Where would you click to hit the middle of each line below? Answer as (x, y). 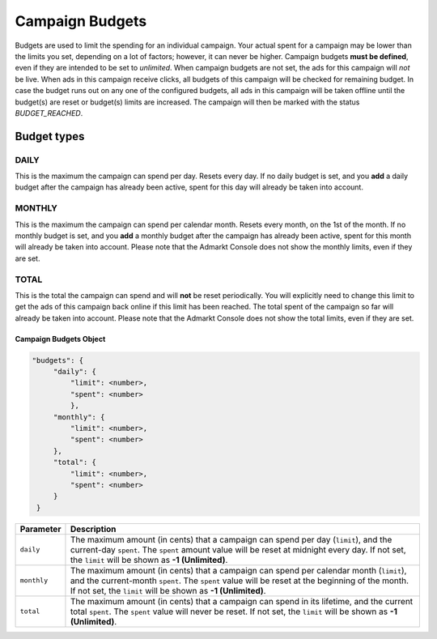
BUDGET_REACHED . (49, 113)
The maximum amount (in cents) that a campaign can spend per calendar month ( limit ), (238, 570)
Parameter (40, 529)
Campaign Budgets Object (60, 339)
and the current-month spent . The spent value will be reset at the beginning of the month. (239, 581)
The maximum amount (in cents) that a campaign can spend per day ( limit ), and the (231, 539)
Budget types (50, 136)
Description (93, 529)
